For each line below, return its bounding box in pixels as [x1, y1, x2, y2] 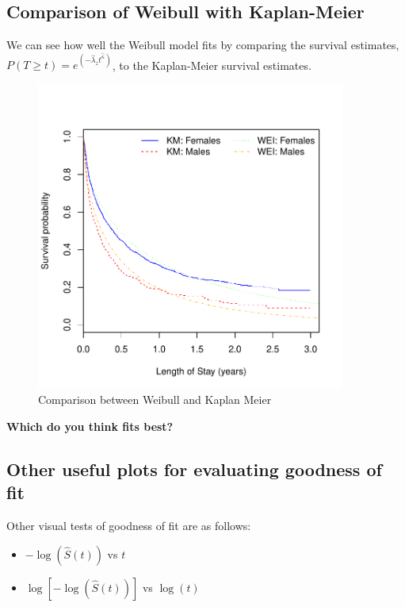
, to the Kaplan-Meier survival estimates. [112, 56, 311, 73]
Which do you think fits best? [6, 418, 174, 435]
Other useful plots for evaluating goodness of [6, 457, 382, 482]
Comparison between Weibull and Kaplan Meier [38, 391, 272, 408]
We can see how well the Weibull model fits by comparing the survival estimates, [6, 36, 399, 53]
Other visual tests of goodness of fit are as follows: [6, 517, 251, 534]
